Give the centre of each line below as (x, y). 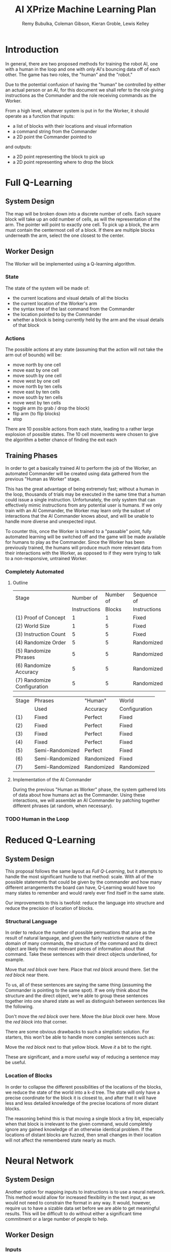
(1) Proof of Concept (40, 618)
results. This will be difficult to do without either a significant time (74, 1213)
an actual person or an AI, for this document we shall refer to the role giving (84, 90)
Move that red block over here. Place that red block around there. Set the (82, 970)
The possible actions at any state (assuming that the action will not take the (84, 350)
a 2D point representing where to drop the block (63, 162)
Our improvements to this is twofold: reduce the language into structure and (85, 903)
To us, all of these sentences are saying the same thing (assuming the (78, 985)
